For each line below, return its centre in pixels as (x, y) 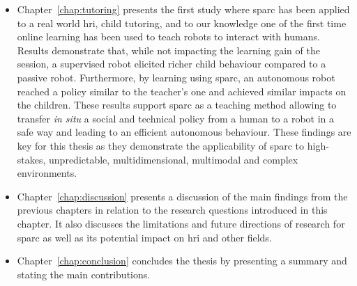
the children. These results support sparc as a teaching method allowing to (177, 105)
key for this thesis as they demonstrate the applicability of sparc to (161, 145)
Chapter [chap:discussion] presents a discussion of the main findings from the (182, 196)
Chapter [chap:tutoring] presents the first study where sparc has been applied (183, 9)
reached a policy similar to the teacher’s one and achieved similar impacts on (182, 91)
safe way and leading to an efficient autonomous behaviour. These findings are (184, 132)
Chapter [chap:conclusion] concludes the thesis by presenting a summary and (182, 261)
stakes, (31, 159)
